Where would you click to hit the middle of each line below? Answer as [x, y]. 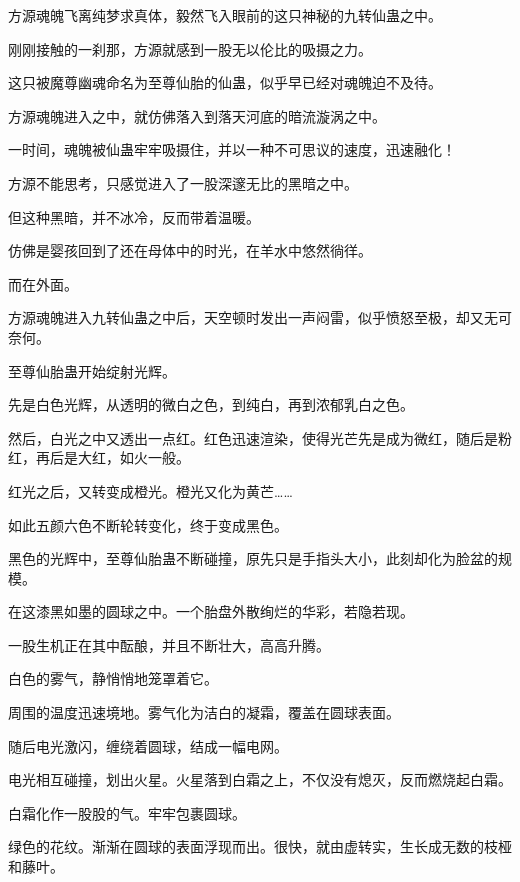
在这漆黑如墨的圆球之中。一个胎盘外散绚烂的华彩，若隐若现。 [211, 611]
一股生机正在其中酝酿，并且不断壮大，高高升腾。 [169, 644]
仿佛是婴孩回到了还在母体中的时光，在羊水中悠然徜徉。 [190, 250]
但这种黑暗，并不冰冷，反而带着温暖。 [134, 216]
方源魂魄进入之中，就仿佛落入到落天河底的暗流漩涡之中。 [197, 115]
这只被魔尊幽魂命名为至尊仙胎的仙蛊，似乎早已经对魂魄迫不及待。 [225, 82]
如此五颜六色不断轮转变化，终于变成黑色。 [148, 524]
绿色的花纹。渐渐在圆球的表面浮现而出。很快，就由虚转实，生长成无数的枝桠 [260, 846]
